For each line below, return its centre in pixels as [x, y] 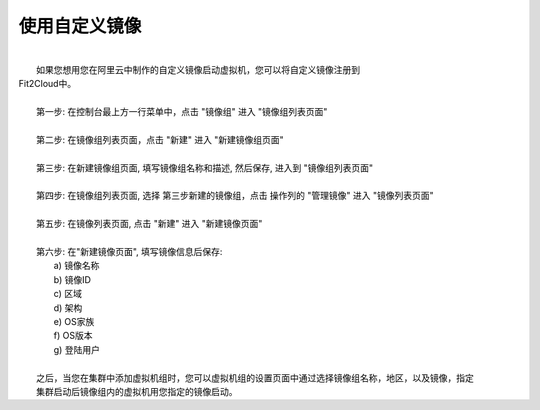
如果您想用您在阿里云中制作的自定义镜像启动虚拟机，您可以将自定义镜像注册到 [198, 69]
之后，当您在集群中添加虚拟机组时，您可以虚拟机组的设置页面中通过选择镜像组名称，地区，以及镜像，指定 [255, 377]
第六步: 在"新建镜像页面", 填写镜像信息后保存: [129, 252]
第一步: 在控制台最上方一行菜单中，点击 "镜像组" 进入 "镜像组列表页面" [182, 112]
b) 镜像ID [72, 279]
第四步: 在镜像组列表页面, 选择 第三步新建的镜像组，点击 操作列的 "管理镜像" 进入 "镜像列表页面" [235, 196]
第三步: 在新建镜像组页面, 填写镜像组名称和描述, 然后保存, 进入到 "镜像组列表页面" [205, 167]
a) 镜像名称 [76, 266]
